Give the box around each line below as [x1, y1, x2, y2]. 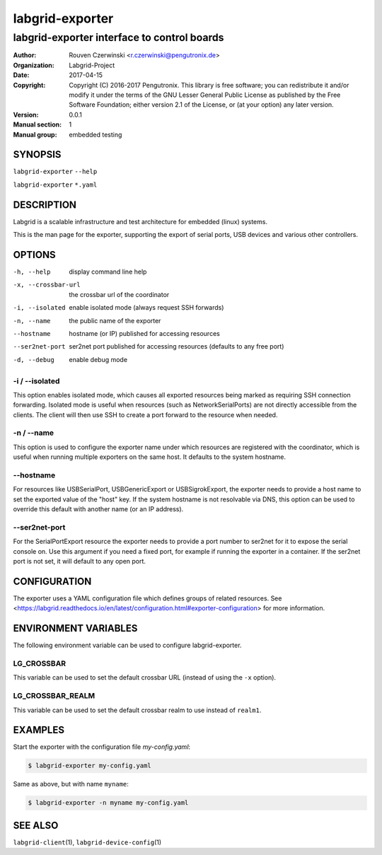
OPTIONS [13, 248, 56, 261]
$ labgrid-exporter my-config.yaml [28, 762, 151, 770]
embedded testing [69, 130, 122, 139]
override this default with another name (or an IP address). [13, 505, 184, 513]
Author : [13, 51, 37, 59]
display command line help [69, 267, 147, 276]
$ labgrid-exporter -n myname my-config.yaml [28, 799, 189, 807]
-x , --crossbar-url [13, 281, 81, 289]
